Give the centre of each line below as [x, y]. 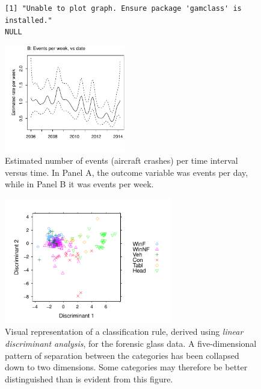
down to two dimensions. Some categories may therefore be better [126, 367]
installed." [29, 20]
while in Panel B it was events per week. [79, 184]
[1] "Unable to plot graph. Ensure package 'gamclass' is [123, 8]
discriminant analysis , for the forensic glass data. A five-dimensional [131, 344]
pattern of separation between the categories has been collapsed [122, 355]
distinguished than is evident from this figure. [89, 378]
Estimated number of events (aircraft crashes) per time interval [121, 160]
